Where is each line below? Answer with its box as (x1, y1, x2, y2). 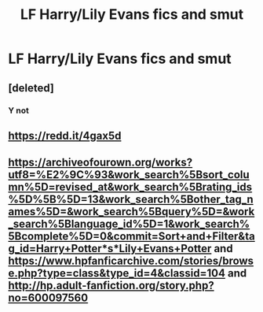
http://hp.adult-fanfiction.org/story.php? (8, 279, 214, 292)
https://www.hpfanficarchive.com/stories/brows (8, 254, 254, 268)
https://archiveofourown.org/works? (8, 156, 193, 169)
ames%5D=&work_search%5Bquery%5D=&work (8, 205, 255, 218)
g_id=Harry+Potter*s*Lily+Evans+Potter (8, 242, 212, 255)
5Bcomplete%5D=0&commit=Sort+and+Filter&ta (8, 230, 255, 243)
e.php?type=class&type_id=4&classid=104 (8, 266, 226, 280)
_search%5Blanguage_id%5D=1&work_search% (8, 217, 250, 231)
